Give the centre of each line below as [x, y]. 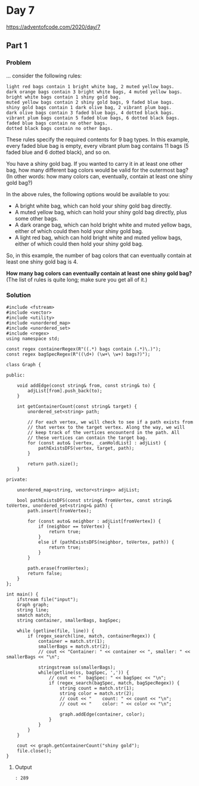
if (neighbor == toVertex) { [74, 526]
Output [23, 767]
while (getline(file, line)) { [56, 631]
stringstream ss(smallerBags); [77, 667]
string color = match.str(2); [97, 693]
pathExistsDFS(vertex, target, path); [86, 448]
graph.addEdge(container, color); [102, 714]
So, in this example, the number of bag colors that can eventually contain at [99, 255]
